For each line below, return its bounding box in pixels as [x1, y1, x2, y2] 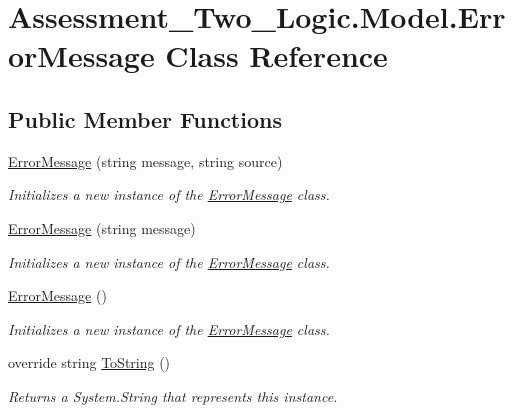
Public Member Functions [8, 103, 282, 134]
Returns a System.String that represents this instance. [8, 385, 338, 406]
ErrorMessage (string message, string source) [8, 150, 283, 171]
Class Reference [165, 35, 388, 76]
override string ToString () [8, 352, 171, 373]
